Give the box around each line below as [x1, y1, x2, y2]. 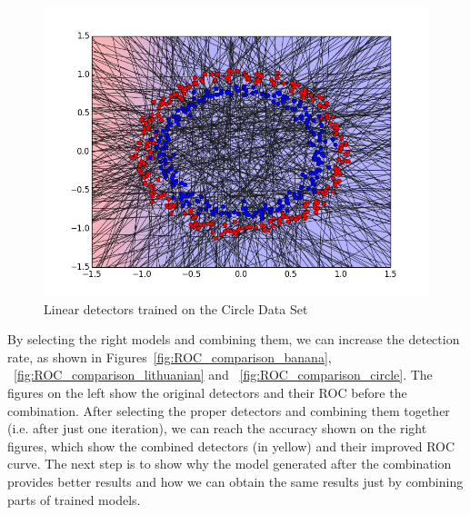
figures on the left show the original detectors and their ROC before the [7, 382, 407, 401]
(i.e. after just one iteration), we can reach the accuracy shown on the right [7, 419, 427, 438]
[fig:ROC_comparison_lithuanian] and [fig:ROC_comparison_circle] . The [14, 365, 433, 384]
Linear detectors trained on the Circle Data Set [44, 299, 308, 318]
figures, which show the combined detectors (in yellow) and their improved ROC [7, 436, 455, 455]
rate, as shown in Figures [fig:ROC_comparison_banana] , [7, 347, 332, 366]
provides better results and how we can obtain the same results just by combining [7, 471, 464, 490]
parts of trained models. [7, 490, 141, 509]
